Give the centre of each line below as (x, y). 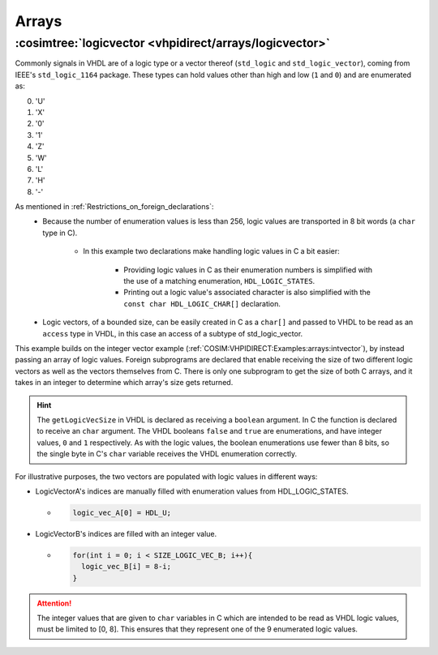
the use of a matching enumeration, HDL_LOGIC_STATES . (219, 281)
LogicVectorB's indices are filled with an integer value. (126, 533)
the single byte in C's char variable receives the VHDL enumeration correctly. (167, 454)
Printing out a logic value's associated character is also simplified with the (247, 293)
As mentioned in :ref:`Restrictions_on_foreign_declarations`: (114, 207)
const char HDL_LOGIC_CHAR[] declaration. (202, 303)
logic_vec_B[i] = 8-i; (127, 567)
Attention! (54, 603)
